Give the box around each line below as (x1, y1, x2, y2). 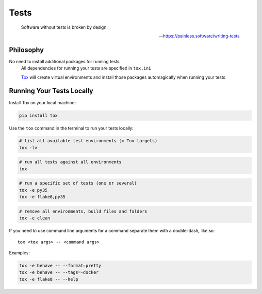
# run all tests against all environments (19, 159, 122, 165)
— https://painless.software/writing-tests (158, 33, 240, 39)
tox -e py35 (19, 187, 48, 193)
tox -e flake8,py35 (19, 194, 65, 200)
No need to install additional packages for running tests (9, 58, 120, 64)
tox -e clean (19, 215, 50, 221)
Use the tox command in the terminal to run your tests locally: (9, 125, 133, 131)
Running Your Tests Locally (9, 87, 94, 95)
